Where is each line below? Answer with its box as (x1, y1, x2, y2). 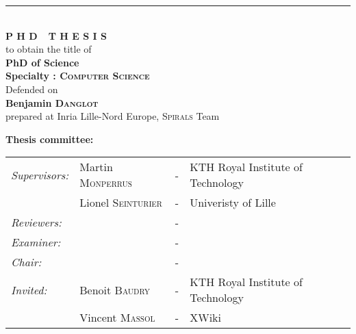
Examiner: (11, 234, 61, 250)
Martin (79, 159, 113, 175)
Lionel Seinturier (79, 194, 162, 211)
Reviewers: (11, 214, 62, 231)
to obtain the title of (5, 42, 92, 56)
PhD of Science (5, 55, 79, 69)
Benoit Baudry (79, 281, 150, 298)
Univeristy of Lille (190, 194, 276, 211)
